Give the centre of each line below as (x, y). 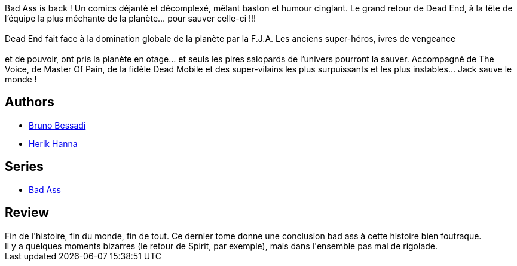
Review (27, 213)
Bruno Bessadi (57, 125)
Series (24, 167)
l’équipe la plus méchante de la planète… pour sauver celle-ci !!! (131, 18)
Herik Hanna (53, 143)
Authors (30, 102)
